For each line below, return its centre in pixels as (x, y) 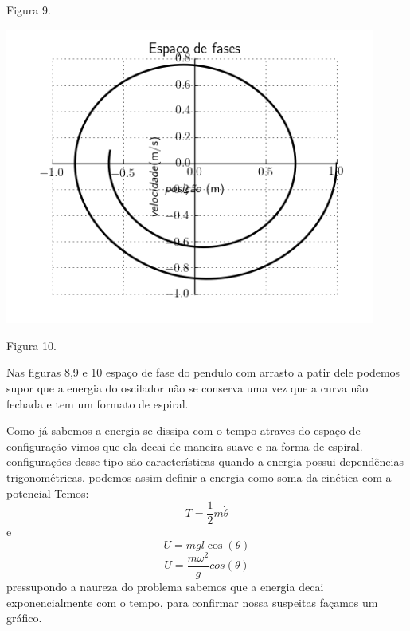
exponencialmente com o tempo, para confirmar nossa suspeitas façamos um (192, 602)
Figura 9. (29, 10)
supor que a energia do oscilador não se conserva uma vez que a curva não (187, 388)
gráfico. (24, 618)
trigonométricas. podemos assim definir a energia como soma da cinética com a (199, 477)
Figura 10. (31, 345)
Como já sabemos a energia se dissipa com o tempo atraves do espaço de (184, 430)
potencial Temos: (48, 493)
